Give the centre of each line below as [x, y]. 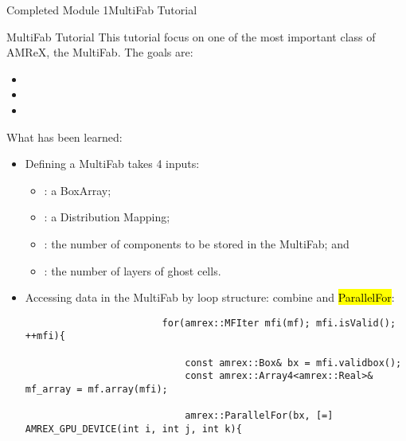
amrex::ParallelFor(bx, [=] [259, 416]
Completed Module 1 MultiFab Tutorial [102, 10]
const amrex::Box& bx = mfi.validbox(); [293, 363]
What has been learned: [64, 137]
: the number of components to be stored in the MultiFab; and [197, 243]
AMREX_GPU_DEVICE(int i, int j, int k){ [133, 429]
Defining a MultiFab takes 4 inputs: [112, 164]
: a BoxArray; [78, 190]
